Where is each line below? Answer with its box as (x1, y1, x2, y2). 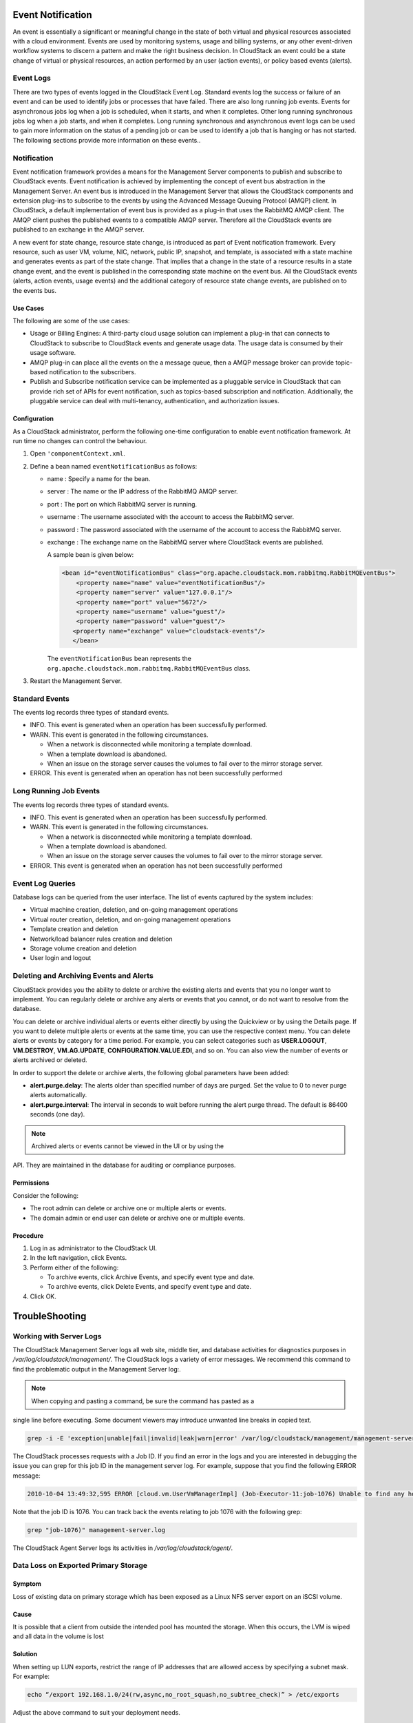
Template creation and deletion (30, 925, 118, 933)
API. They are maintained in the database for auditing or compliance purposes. (12, 1161, 236, 1170)
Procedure (12, 1231, 44, 1240)
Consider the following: (12, 1191, 79, 1199)
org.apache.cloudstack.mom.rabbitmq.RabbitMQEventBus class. (47, 664, 251, 672)
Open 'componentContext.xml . (30, 449, 125, 458)
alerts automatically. (30, 1091, 87, 1099)
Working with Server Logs (12, 1331, 102, 1340)
